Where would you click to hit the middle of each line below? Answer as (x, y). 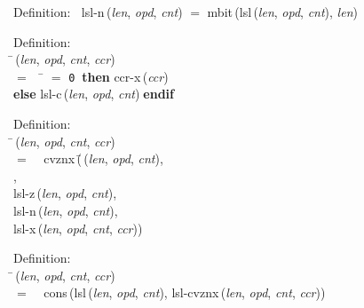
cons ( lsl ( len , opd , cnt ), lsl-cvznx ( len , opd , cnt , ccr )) (185, 292)
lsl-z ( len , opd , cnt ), (65, 193)
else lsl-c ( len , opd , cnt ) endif (94, 94)
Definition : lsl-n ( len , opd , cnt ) (98, 12)
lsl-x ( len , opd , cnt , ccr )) (78, 228)
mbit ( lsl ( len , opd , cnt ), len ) (282, 12)
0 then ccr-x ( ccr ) (119, 76)
